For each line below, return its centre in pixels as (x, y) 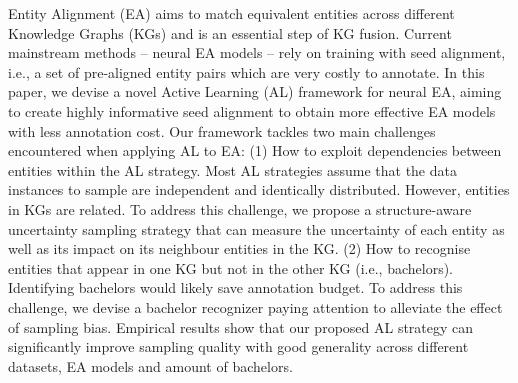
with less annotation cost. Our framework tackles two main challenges (222, 130)
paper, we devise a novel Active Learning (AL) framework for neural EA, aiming (255, 91)
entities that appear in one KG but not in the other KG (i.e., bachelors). (230, 267)
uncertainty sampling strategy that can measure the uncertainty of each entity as (256, 228)
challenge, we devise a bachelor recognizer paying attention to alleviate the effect (255, 306)
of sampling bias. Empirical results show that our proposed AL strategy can (241, 326)
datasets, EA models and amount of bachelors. (150, 365)
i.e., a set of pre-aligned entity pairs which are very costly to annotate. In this (246, 71)
